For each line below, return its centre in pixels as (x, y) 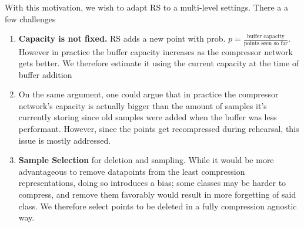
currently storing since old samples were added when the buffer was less (148, 117)
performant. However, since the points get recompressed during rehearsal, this (159, 129)
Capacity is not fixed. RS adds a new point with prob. (122, 38)
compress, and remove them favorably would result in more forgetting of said (157, 194)
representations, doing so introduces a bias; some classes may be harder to (152, 183)
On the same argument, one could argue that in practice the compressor (148, 94)
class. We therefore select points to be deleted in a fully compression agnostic (158, 206)
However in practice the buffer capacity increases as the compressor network (156, 51)
